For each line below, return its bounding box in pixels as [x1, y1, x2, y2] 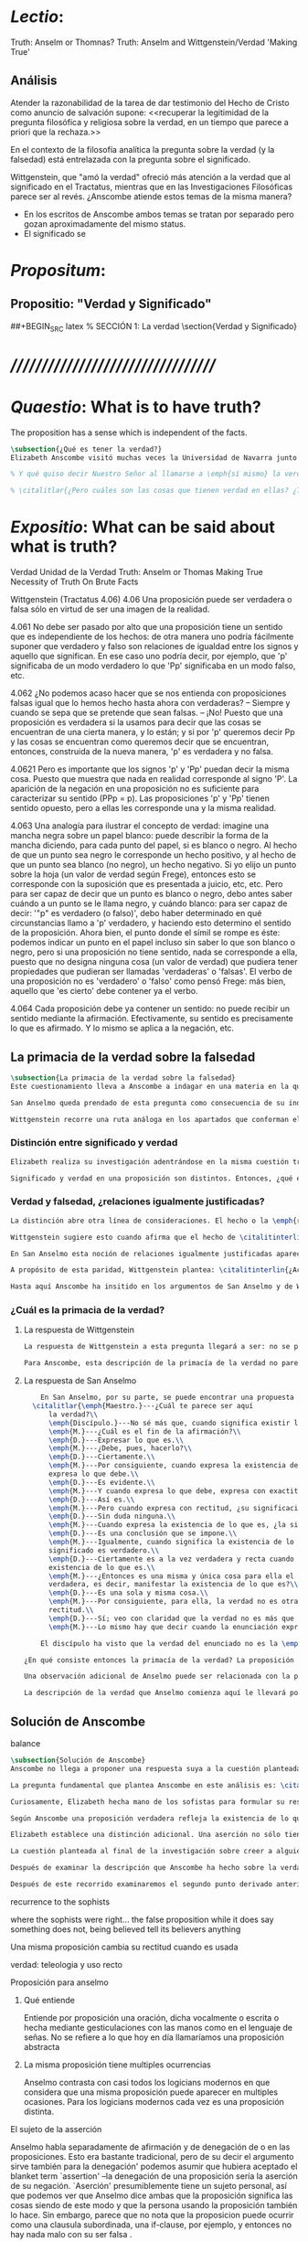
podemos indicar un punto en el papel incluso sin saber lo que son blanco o [10, 937, 296, 948]
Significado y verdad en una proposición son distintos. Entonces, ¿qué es [10, 1173, 305, 1183]
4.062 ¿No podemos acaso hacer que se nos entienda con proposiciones [10, 688, 287, 699]
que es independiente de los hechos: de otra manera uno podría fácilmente [10, 631, 294, 642]
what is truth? [10, 537, 118, 557]
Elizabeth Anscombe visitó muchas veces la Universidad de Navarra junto [10, 453, 298, 463]
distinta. [23, 2106, 54, 2117]
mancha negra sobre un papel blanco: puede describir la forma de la [10, 830, 269, 841]
